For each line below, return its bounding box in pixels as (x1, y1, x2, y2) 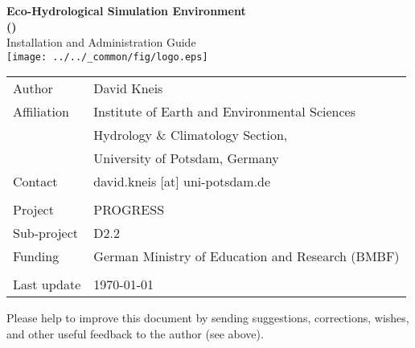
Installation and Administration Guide (6, 34, 196, 51)
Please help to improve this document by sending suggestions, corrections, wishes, (6, 309, 409, 326)
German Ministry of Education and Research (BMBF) (93, 247, 400, 266)
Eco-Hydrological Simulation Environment (6, 2, 246, 18)
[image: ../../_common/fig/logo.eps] (6, 51, 208, 63)
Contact (13, 172, 58, 191)
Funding (13, 247, 60, 266)
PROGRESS (93, 200, 165, 219)
